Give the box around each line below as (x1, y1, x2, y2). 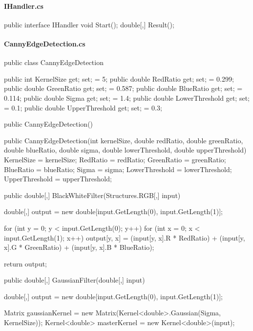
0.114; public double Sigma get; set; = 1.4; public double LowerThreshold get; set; (4, 92, 250, 103)
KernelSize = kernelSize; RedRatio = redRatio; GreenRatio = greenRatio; (4, 154, 226, 164)
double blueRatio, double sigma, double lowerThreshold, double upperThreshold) (4, 145, 247, 155)
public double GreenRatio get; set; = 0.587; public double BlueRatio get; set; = (4, 83, 243, 93)
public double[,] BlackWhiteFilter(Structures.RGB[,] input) (4, 190, 181, 200)
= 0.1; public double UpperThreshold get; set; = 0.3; (4, 102, 162, 112)
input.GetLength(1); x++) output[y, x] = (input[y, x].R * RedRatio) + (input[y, (4, 232, 245, 243)
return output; (4, 258, 47, 268)
